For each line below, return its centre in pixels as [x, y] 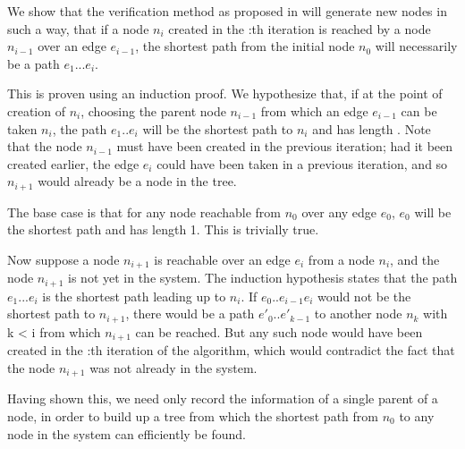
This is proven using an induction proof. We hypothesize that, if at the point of [225, 93]
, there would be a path [190, 313]
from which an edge [314, 110]
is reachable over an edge [222, 259]
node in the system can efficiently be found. [127, 433]
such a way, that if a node [78, 28]
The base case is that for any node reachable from [144, 212]
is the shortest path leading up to [134, 296]
